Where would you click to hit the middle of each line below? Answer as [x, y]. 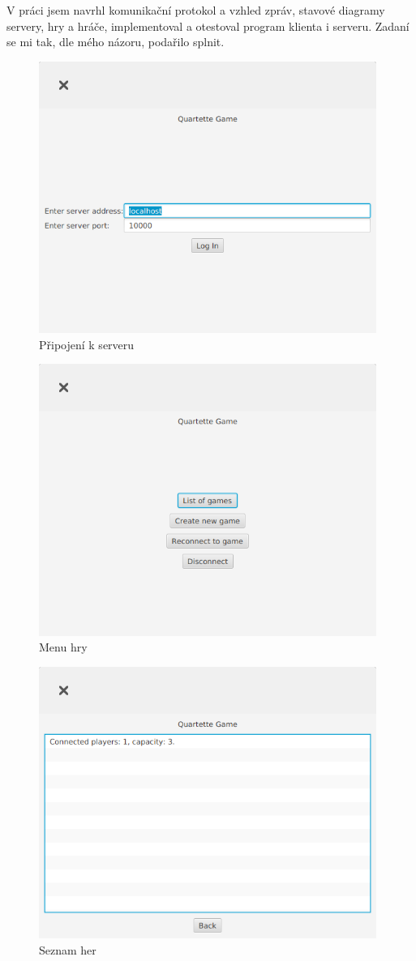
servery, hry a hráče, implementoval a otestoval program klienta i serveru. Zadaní [208, 26]
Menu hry [63, 647]
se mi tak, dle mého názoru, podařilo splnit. [116, 42]
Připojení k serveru [87, 344]
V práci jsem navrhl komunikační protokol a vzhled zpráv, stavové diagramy [196, 10]
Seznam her [68, 949]
